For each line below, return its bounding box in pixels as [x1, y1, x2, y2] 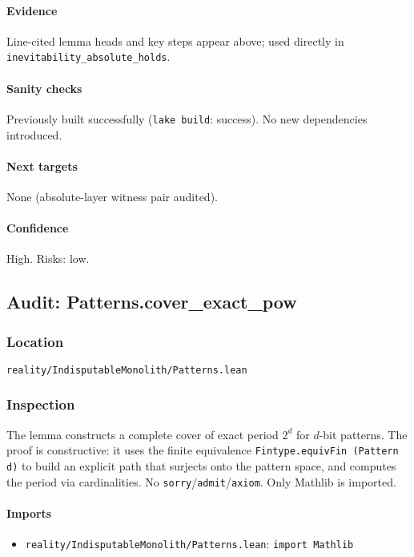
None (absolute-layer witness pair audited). [6, 188, 218, 204]
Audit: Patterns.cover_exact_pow [6, 289, 297, 314]
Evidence [6, 2, 58, 18]
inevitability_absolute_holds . [6, 48, 171, 65]
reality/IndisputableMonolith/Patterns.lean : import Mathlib [25, 535, 354, 552]
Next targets [6, 157, 78, 174]
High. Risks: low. [6, 250, 90, 267]
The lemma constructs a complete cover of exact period [6, 426, 279, 442]
